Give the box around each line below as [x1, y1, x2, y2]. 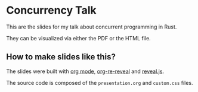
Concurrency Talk [6, 4, 97, 17]
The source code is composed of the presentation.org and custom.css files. [6, 79, 193, 86]
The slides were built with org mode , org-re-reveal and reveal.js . [6, 68, 165, 75]
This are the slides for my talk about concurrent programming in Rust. [6, 23, 177, 30]
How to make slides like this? [6, 52, 116, 62]
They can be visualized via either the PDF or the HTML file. [6, 34, 151, 42]
